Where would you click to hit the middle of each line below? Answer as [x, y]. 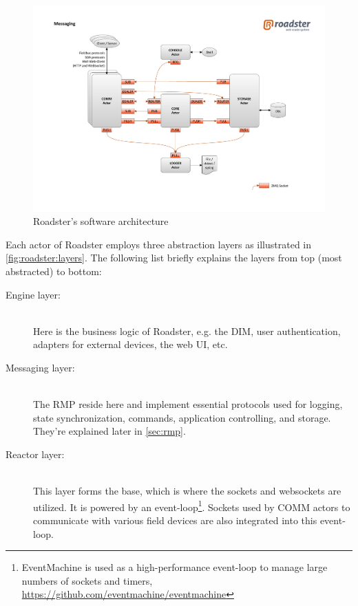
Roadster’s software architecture [101, 221]
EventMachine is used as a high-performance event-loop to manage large [175, 567]
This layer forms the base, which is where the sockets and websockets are [187, 491]
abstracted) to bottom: [54, 271]
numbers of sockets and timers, [87, 580]
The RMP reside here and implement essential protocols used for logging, [188, 404]
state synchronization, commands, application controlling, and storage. [182, 417]
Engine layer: [33, 294]
